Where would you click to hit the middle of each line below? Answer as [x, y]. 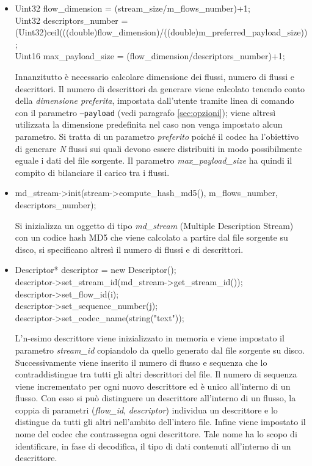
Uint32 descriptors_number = [71, 20]
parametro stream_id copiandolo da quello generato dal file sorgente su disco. [160, 350]
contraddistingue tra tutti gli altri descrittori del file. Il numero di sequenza [156, 374]
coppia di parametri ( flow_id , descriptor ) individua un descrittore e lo [146, 410]
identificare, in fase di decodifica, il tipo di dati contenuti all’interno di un [153, 446]
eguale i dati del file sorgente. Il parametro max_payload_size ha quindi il [154, 160]
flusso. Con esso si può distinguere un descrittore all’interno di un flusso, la [155, 398]
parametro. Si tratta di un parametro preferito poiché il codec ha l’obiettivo [157, 136]
